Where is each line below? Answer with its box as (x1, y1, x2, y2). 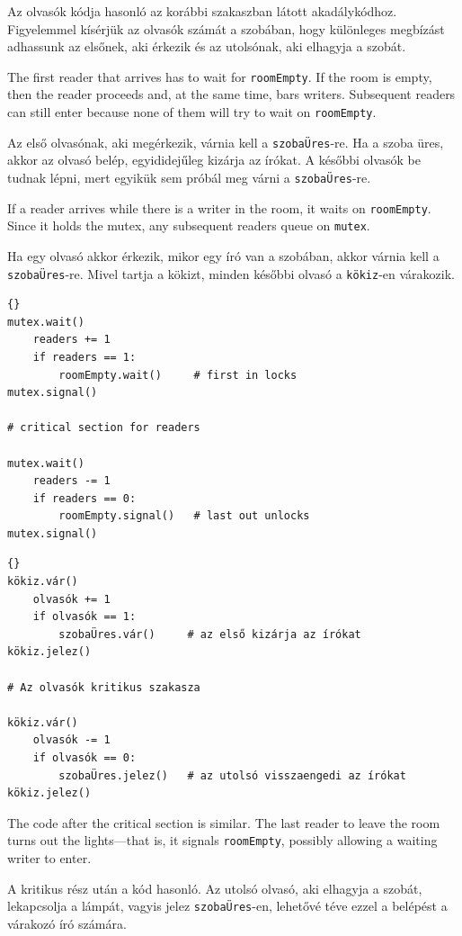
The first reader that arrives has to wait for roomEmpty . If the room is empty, (7, 67, 432, 85)
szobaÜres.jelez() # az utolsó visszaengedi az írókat (58, 769, 406, 782)
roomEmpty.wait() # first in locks (58, 368, 298, 382)
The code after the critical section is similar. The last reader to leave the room (7, 813, 440, 832)
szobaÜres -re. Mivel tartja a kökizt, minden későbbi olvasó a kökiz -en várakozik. (7, 264, 455, 283)
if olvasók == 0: (32, 751, 137, 764)
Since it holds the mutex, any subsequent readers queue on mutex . (7, 216, 370, 235)
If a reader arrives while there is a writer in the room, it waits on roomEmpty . (7, 198, 431, 217)
